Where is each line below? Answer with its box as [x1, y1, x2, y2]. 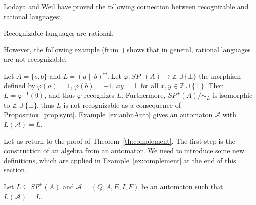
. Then [204, 80, 224, 90]
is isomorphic [212, 90, 253, 100]
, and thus [44, 90, 75, 100]
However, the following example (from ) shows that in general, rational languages [4, 44, 251, 54]
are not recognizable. [4, 54, 67, 64]
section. [4, 164, 27, 175]
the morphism [199, 70, 241, 81]
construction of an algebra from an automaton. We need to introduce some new [4, 145, 245, 156]
